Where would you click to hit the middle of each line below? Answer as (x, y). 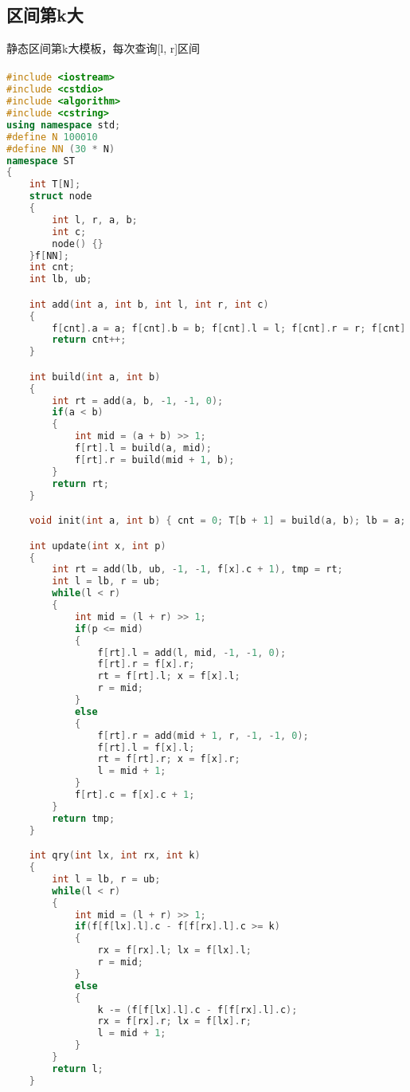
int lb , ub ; (61, 279)
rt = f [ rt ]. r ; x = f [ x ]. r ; (169, 759)
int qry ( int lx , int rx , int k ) (115, 856)
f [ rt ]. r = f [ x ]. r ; (146, 664)
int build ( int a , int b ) (95, 377)
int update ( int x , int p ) (98, 546)
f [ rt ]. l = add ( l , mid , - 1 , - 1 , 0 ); (192, 652)
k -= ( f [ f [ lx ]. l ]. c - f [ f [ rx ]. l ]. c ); (197, 1010)
